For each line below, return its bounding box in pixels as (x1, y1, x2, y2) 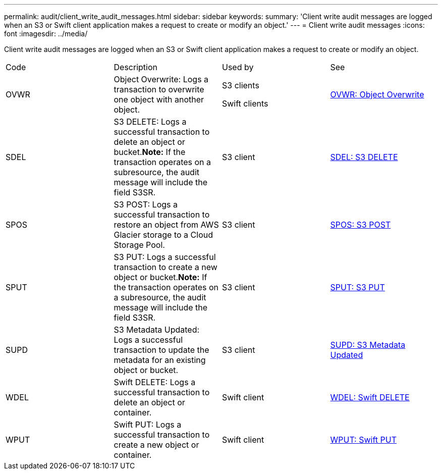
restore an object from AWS (114, 220, 219, 230)
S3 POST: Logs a (114, 199, 178, 209)
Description (114, 62, 157, 72)
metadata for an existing (114, 355, 206, 365)
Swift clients (222, 98, 268, 109)
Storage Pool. (114, 240, 165, 250)
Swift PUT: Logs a (114, 419, 182, 430)
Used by (222, 62, 254, 72)
